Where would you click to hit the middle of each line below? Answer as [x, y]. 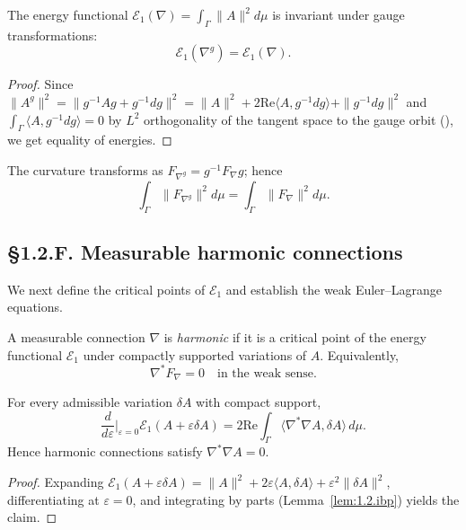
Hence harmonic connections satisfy [105, 451]
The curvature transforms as [85, 169]
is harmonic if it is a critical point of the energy [295, 336]
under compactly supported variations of [195, 354]
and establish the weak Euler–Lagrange [334, 289]
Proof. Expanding [56, 482]
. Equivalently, [360, 354]
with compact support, [259, 402]
